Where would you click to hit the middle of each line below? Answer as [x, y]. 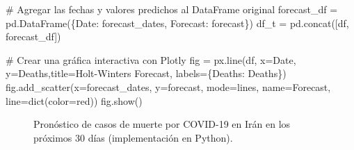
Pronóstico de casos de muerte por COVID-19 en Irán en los [162, 124]
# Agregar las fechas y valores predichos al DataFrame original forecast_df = [172, 9]
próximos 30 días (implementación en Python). [133, 137]
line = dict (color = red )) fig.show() [74, 100]
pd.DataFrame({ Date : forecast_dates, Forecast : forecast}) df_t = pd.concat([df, [177, 23]
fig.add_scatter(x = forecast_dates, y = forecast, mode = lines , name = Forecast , [168, 86]
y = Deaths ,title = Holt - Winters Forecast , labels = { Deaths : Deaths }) [146, 73]
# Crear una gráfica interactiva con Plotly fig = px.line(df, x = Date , [151, 59]
